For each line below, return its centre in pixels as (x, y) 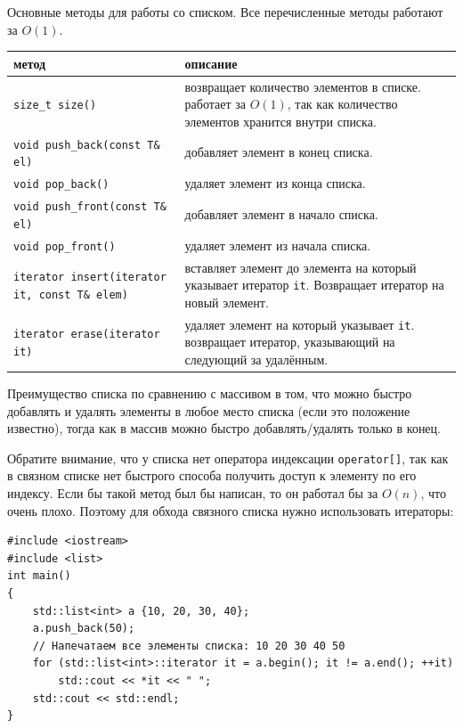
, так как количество (342, 104)
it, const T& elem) (71, 294)
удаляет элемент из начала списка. (278, 245)
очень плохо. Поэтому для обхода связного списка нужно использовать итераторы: (231, 510)
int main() (39, 576)
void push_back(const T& (87, 145)
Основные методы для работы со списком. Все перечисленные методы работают (225, 12)
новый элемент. (227, 302)
